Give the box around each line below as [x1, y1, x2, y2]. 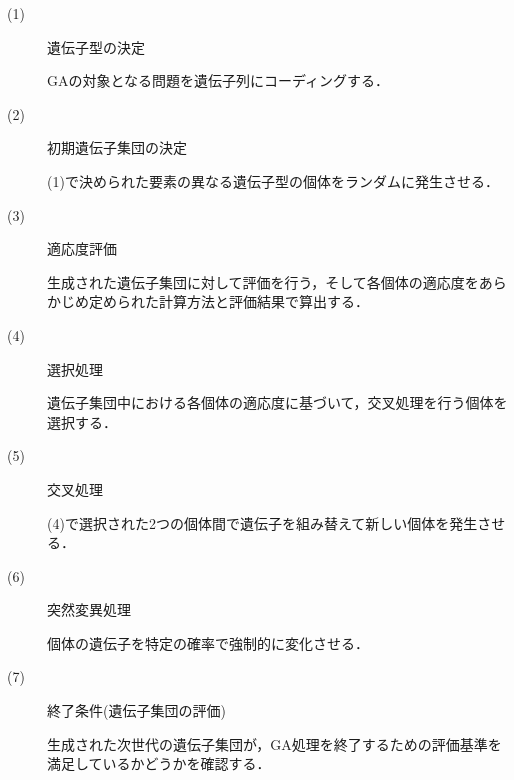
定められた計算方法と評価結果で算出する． [88, 291, 369, 312]
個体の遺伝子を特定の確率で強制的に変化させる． [47, 632, 369, 653]
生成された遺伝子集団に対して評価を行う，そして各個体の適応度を [47, 271, 479, 292]
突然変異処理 [47, 599, 131, 620]
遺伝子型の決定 [47, 36, 145, 57]
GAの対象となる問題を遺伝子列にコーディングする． [47, 70, 390, 91]
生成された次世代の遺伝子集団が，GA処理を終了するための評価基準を [47, 733, 502, 754]
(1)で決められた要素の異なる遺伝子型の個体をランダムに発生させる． [47, 170, 499, 191]
